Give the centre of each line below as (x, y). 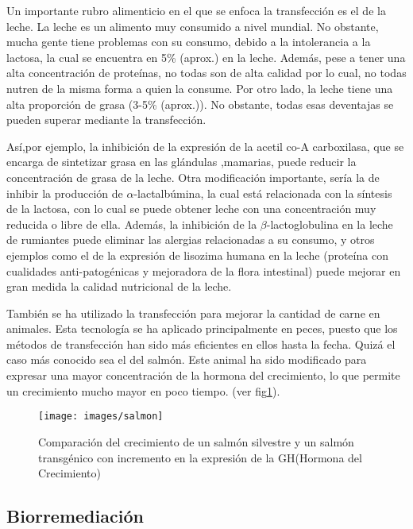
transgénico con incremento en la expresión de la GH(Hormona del (200, 457)
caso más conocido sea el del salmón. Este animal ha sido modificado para (187, 359)
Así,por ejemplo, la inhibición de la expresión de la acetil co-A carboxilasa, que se (205, 146)
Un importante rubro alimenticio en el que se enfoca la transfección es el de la (196, 10)
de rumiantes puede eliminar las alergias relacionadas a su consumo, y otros (191, 239)
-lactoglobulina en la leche (330, 224)
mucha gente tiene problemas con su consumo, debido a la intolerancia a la (189, 42)
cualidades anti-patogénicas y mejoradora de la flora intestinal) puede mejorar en (204, 270)
